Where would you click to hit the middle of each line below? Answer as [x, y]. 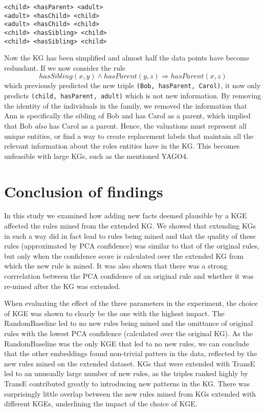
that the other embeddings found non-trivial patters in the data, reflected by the [131, 353]
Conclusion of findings [84, 191]
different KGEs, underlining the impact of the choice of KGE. [101, 404]
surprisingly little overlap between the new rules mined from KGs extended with [130, 393]
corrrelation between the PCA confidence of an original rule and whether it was [129, 276]
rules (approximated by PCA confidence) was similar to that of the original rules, [132, 246]
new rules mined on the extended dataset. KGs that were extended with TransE [130, 363]
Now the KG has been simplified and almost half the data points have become [127, 58]
